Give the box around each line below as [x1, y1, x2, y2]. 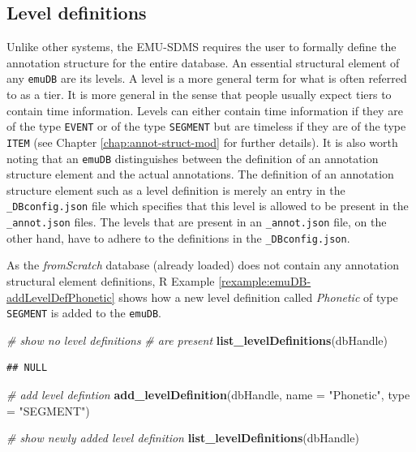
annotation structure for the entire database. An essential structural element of [6, 54, 400, 71]
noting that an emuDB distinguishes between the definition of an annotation [6, 149, 379, 166]
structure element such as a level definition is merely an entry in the [6, 181, 345, 198]
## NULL [6, 362, 48, 374]
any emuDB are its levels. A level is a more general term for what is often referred [6, 70, 407, 87]
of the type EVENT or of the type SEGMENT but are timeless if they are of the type [6, 118, 406, 135]
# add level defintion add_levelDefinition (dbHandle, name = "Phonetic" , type [6, 385, 410, 402]
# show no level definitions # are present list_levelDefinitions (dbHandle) [6, 331, 388, 348]
